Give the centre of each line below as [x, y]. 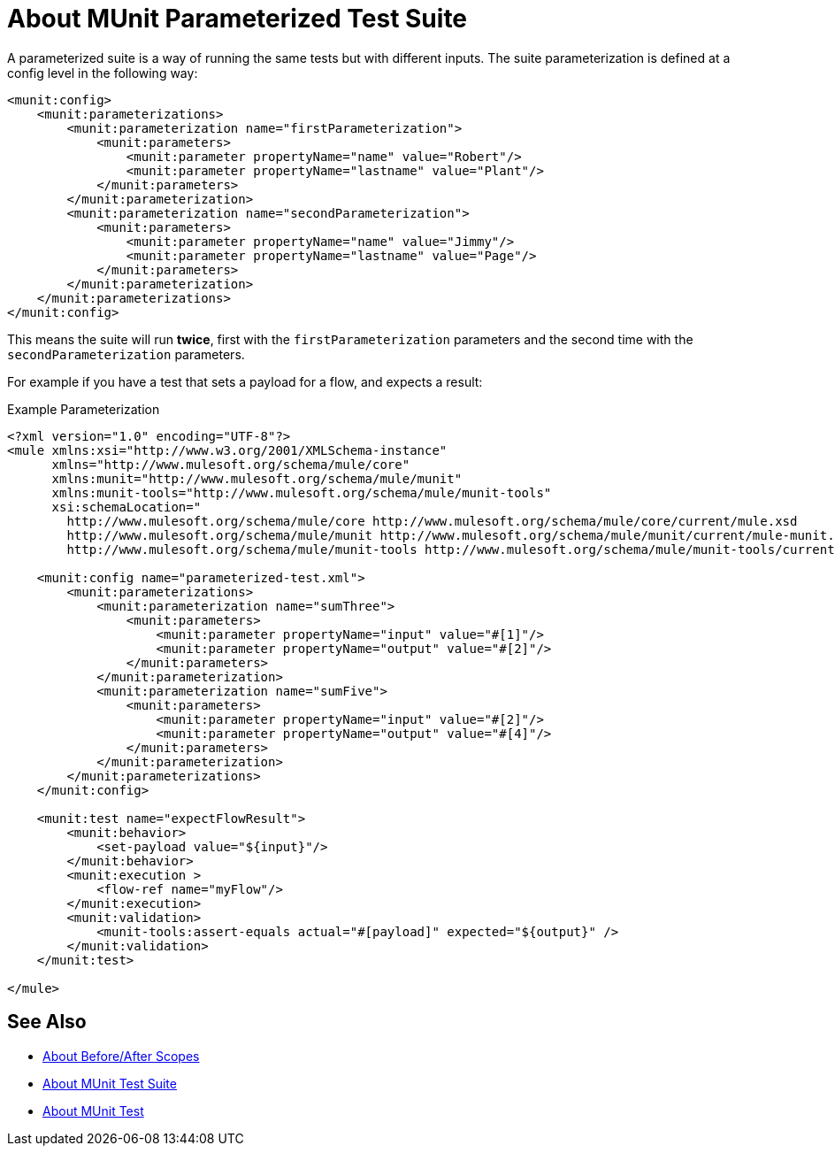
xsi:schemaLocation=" [126, 507]
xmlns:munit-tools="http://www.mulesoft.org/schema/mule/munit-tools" [302, 492]
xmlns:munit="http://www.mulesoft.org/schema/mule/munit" [257, 478]
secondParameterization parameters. [126, 354]
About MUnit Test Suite [110, 1083]
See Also [47, 1022]
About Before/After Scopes [121, 1056]
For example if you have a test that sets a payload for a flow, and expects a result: [245, 381]
